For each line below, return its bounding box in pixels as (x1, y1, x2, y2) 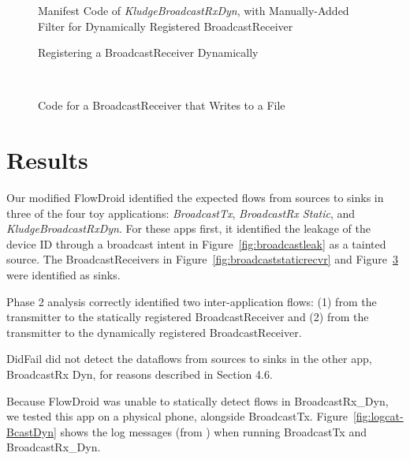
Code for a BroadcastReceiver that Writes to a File (38, 97, 285, 114)
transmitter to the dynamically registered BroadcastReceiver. (6, 323, 302, 340)
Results (6, 144, 88, 176)
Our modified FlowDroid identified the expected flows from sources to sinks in (6, 189, 384, 206)
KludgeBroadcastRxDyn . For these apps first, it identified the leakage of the (6, 220, 371, 237)
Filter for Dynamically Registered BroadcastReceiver (38, 17, 293, 34)
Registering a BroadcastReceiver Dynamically (38, 44, 259, 61)
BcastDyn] (6, 423, 57, 439)
